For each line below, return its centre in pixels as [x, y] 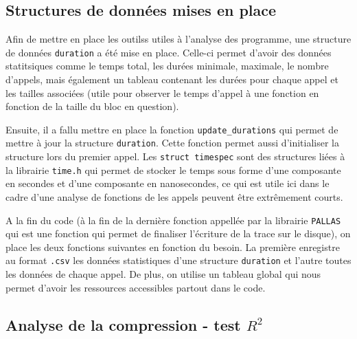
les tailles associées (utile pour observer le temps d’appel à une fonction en [162, 92]
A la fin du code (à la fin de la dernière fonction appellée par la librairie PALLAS [173, 220]
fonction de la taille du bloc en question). [92, 106]
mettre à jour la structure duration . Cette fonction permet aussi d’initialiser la [172, 143]
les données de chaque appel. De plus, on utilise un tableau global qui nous [163, 274]
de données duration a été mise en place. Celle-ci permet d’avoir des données [169, 52]
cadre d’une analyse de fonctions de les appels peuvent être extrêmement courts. [174, 197]
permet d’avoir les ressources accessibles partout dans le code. [136, 287]
